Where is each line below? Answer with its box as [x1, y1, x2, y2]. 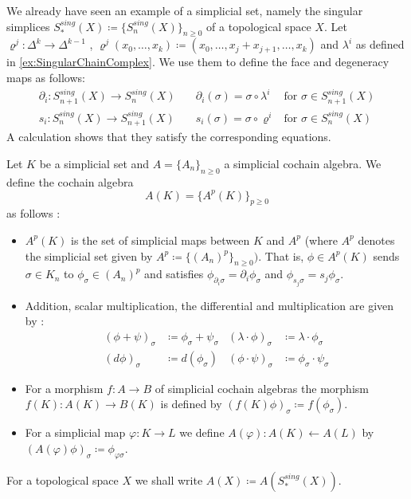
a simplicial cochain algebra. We [224, 155, 382, 171]
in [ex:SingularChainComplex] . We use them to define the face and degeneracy [6, 53, 389, 70]
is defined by [160, 395, 222, 412]
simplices [6, 18, 50, 34]
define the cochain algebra [6, 173, 134, 190]
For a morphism [25, 379, 104, 396]
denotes [358, 231, 395, 248]
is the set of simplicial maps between [71, 231, 250, 248]
